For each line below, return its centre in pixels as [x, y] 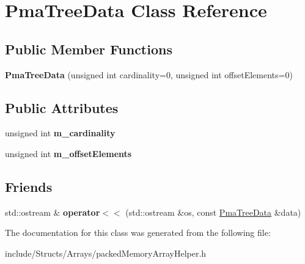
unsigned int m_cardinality [60, 133]
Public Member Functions [89, 49]
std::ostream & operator [53, 212]
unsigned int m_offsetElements [68, 153]
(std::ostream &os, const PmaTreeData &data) [213, 212]
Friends [29, 186]
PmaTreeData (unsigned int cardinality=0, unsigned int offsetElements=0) [149, 74]
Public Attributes [62, 107]
